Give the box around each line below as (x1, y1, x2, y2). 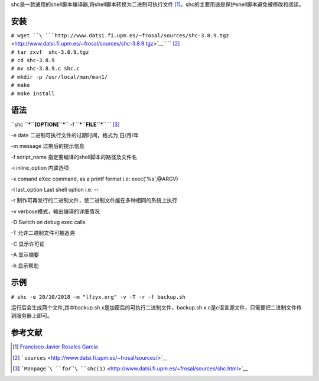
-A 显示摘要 (11, 251, 40, 259)
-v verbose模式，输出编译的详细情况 (11, 208, 100, 215)
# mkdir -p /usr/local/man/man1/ (11, 73, 108, 80)
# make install (11, 90, 56, 97)
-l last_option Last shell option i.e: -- (11, 186, 99, 193)
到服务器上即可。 (11, 312, 53, 319)
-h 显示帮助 (11, 262, 39, 269)
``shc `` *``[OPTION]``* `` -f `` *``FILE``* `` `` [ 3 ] (11, 121, 121, 128)
